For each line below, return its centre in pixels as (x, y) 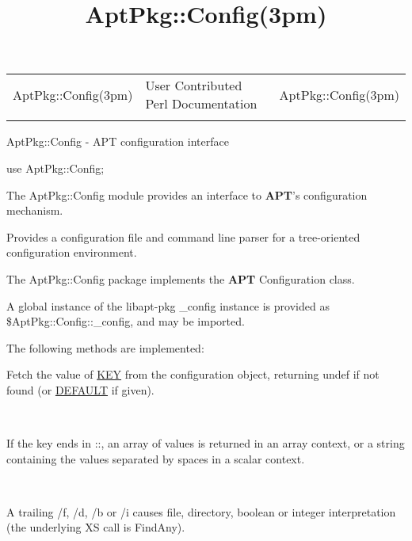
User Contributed (194, 86)
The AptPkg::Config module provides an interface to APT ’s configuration (187, 194)
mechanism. (35, 210)
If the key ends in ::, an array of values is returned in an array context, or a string (206, 443)
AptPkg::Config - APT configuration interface (118, 141)
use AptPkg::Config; (55, 168)
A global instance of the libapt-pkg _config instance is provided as (168, 305)
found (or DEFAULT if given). (80, 389)
